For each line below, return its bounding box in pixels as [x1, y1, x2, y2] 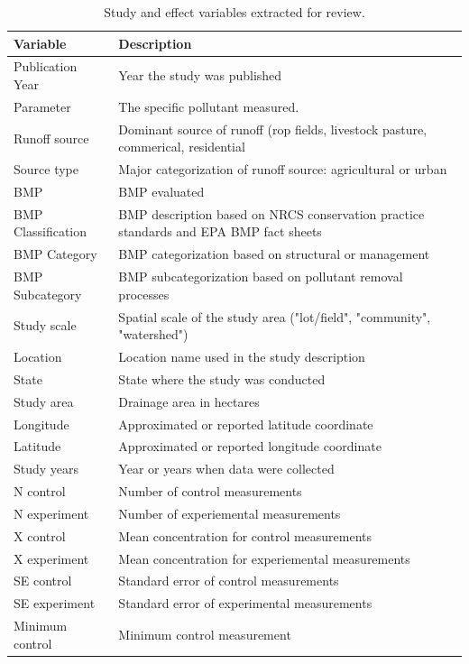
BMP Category [14, 244, 97, 263]
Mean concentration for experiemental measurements [118, 549, 410, 567]
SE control [14, 571, 72, 590]
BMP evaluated [118, 182, 205, 200]
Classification [14, 222, 87, 241]
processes [118, 284, 170, 303]
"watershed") [118, 325, 189, 344]
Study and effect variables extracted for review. [104, 3, 365, 21]
